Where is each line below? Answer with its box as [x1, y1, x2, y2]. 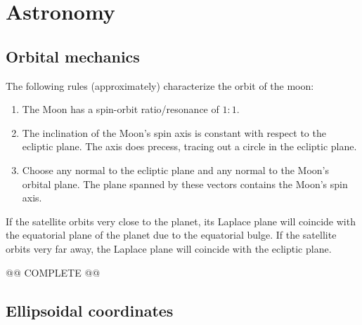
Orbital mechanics [6, 45, 140, 67]
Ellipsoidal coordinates [6, 299, 174, 321]
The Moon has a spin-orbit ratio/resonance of [22, 102, 219, 117]
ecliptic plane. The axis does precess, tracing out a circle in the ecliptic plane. [22, 139, 357, 154]
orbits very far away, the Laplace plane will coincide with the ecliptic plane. [6, 241, 332, 256]
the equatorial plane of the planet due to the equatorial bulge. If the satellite [6, 227, 337, 242]
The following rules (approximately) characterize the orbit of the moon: [6, 78, 314, 93]
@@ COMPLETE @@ [6, 265, 101, 279]
